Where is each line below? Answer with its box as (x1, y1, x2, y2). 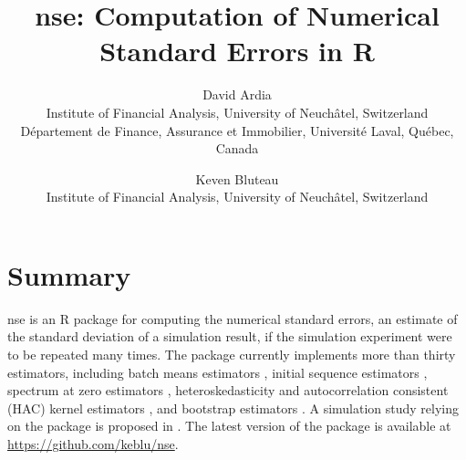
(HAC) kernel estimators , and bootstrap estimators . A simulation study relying (7, 398, 460, 417)
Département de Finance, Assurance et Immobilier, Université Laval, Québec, (20, 120, 454, 140)
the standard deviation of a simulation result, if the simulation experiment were (7, 327, 452, 346)
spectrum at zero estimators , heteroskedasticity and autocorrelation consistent (7, 381, 449, 400)
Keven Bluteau (195, 169, 279, 188)
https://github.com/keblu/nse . (7, 434, 179, 453)
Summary (7, 256, 131, 293)
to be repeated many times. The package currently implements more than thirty (7, 345, 456, 363)
